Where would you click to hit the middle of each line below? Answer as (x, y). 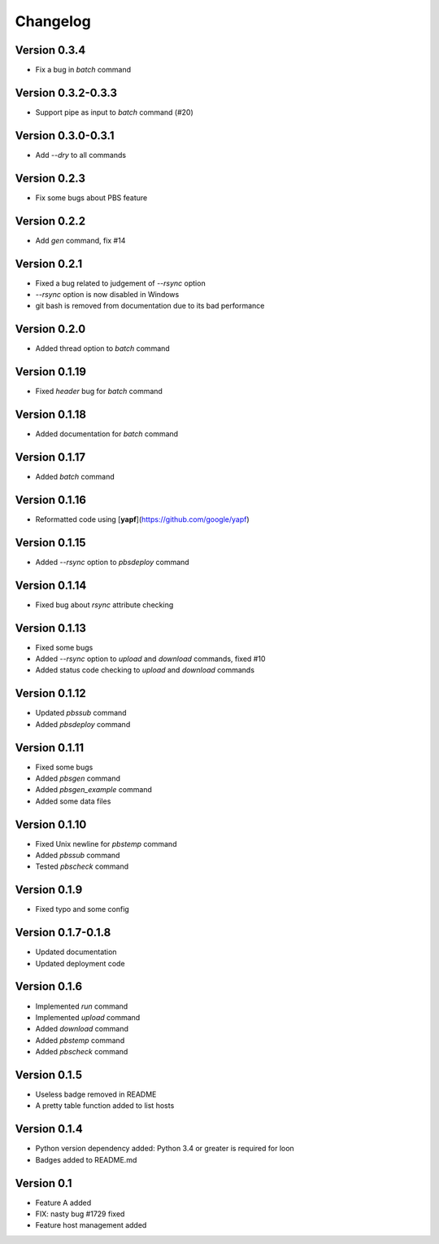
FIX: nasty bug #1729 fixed (80, 1214)
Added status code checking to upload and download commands (145, 670)
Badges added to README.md (86, 1159)
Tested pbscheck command (82, 866)
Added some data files (73, 801)
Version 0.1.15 (50, 543)
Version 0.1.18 (51, 414)
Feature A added (63, 1202)
